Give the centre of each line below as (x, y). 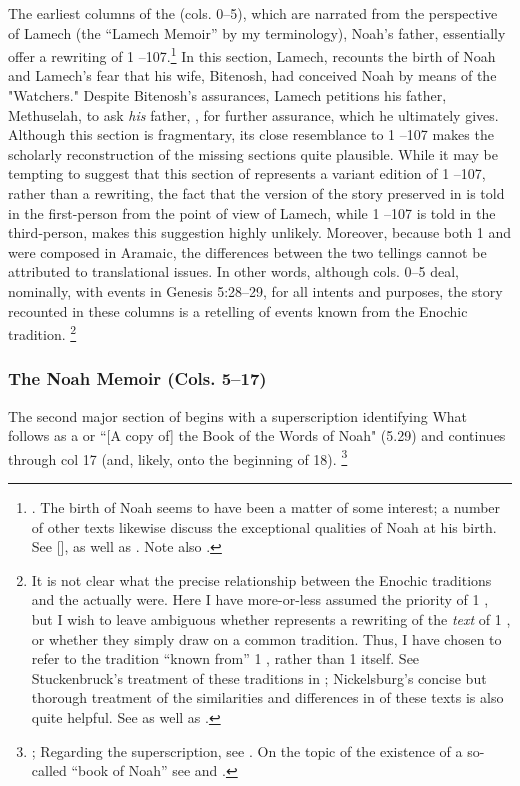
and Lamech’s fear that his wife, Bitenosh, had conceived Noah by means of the (252, 75)
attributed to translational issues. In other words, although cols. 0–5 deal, (233, 271)
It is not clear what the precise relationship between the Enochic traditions (261, 579)
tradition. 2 (42, 332)
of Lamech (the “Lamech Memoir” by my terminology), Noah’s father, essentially (257, 32)
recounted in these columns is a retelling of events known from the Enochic (238, 310)
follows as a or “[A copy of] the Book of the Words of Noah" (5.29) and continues (257, 435)
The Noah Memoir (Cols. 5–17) (137, 378)
